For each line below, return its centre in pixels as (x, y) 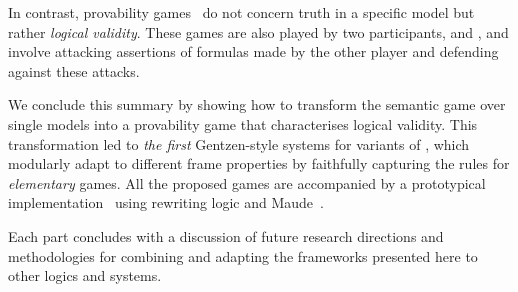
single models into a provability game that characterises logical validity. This (243, 123)
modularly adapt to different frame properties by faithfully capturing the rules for (259, 163)
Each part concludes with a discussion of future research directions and (226, 235)
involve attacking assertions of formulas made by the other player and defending (253, 51)
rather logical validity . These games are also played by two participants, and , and (258, 31)
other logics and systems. (85, 275)
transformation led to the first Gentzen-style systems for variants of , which (239, 143)
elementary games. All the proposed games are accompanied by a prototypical (247, 182)
